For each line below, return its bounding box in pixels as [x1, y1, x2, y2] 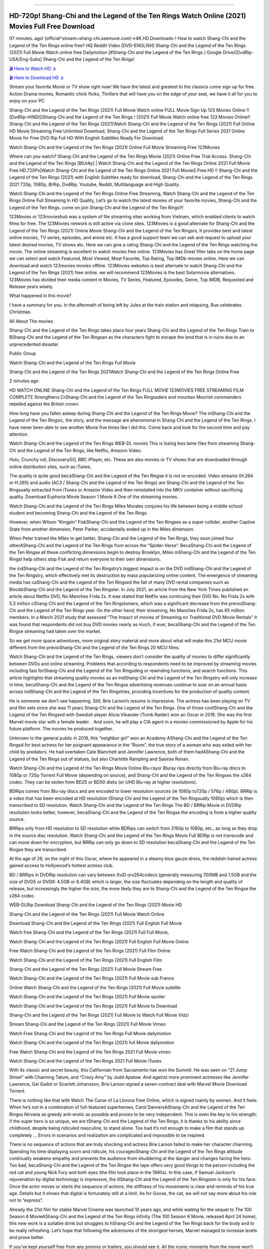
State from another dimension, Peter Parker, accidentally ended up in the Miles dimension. [9, 526, 195, 532]
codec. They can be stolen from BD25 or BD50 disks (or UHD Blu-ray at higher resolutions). [9, 779, 198, 785]
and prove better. [9, 1235, 45, 1241]
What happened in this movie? [9, 293, 72, 299]
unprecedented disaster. [9, 341, 60, 347]
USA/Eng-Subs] [9, 56, 42, 62]
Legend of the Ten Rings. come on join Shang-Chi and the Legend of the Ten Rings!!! [9, 204, 184, 210]
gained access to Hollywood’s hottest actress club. [9, 862, 114, 869]
